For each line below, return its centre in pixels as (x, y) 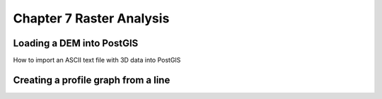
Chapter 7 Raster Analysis (91, 18)
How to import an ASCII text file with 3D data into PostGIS (97, 60)
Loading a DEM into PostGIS (76, 43)
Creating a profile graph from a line (92, 80)
